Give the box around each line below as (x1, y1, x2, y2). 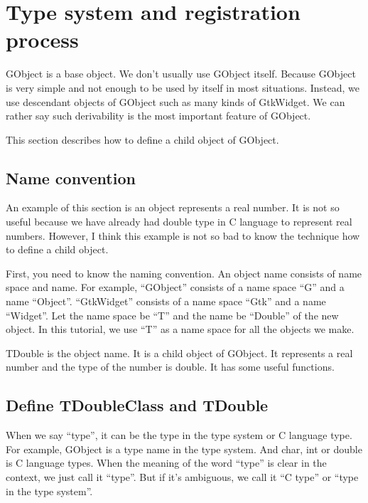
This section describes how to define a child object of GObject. (6, 132, 279, 147)
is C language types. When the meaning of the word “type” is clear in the (6, 455, 327, 470)
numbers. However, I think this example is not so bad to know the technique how (6, 228, 360, 243)
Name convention (6, 166, 136, 189)
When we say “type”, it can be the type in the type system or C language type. (6, 428, 352, 443)
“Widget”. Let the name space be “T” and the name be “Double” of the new (6, 307, 339, 322)
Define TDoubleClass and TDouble (6, 394, 269, 416)
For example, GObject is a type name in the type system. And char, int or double (6, 441, 362, 456)
